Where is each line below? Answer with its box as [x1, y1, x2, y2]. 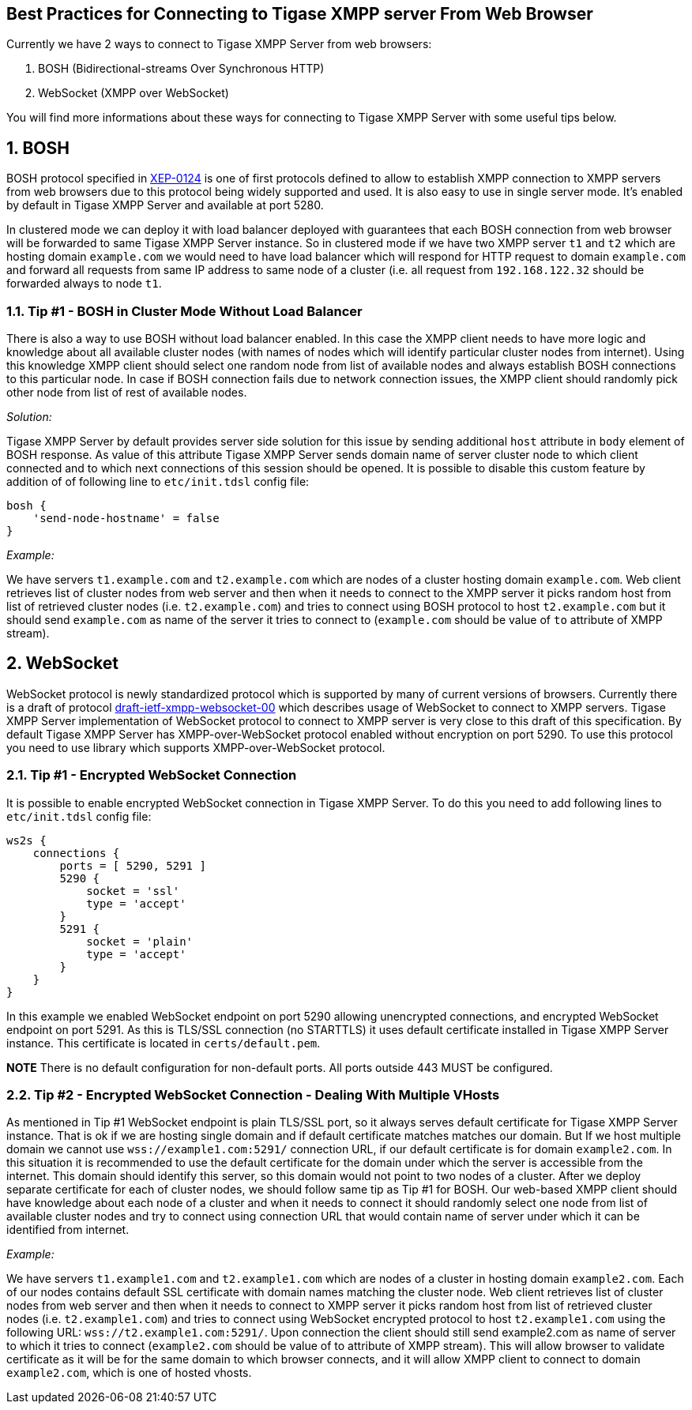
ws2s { [6, 833, 47, 847]
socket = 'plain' [86, 934, 194, 948]
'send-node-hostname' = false [32, 512, 220, 525]
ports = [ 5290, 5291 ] [59, 859, 206, 872]
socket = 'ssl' [86, 884, 180, 897]
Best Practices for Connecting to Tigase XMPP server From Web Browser [6, 4, 593, 24]
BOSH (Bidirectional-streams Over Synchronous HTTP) [38, 62, 325, 76]
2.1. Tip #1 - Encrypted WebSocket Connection [6, 767, 297, 784]
